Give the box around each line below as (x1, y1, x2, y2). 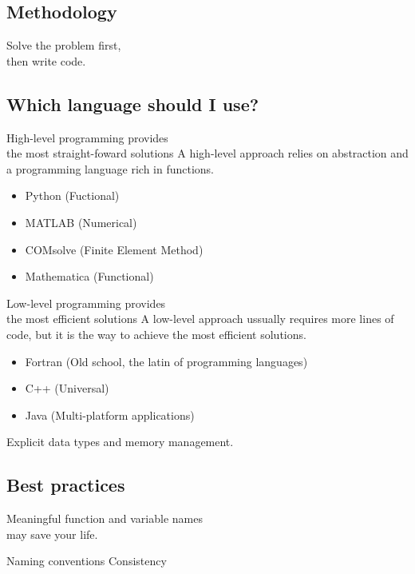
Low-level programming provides (6, 294, 166, 311)
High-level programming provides (6, 129, 168, 145)
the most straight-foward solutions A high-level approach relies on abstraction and (6, 145, 409, 161)
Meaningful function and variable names (6, 510, 203, 527)
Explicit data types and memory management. (6, 433, 234, 450)
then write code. (6, 52, 86, 69)
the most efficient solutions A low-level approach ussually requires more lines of (6, 310, 394, 327)
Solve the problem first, (6, 37, 121, 54)
